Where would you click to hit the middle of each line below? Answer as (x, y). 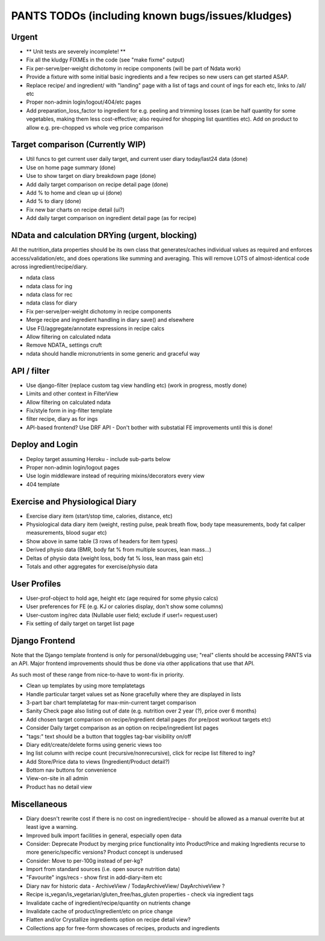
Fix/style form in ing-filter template (69, 411)
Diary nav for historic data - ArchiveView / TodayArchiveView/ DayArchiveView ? (125, 886)
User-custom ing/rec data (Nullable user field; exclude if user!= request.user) (122, 615)
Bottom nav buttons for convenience (71, 770)
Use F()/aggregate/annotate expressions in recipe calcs (95, 328)
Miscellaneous (39, 804)
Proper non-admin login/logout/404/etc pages (84, 102)
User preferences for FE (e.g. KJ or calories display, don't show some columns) (125, 606)
